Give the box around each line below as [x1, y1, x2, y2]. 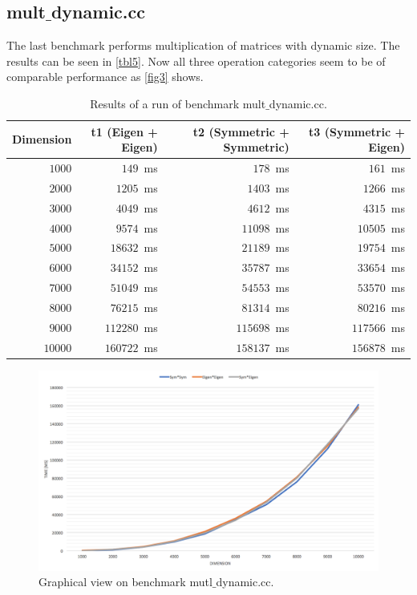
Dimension [12, 131, 72, 148]
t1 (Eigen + [91, 123, 158, 140]
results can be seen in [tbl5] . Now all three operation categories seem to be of [6, 52, 386, 69]
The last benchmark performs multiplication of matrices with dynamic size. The [6, 37, 400, 54]
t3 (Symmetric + [309, 123, 405, 140]
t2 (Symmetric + [192, 123, 289, 140]
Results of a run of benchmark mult [90, 95, 266, 111]
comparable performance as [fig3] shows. [6, 68, 204, 85]
